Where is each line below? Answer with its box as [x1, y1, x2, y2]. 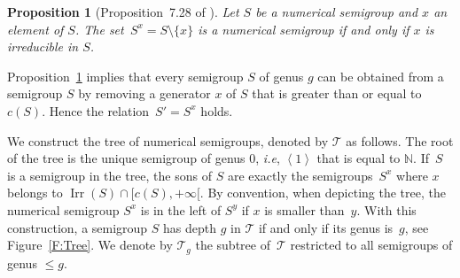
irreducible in [7, 37, 79, 56]
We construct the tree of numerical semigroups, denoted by [7, 131, 329, 150]
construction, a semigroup [7, 218, 148, 236]
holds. [200, 101, 233, 120]
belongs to [7, 183, 63, 202]
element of [7, 19, 64, 38]
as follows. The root [346, 131, 454, 150]
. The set [74, 19, 124, 38]
